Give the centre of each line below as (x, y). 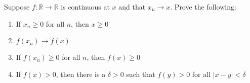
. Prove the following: (203, 7)
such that (141, 74)
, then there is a (81, 74)
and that (132, 7)
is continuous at (85, 7)
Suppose (17, 7)
